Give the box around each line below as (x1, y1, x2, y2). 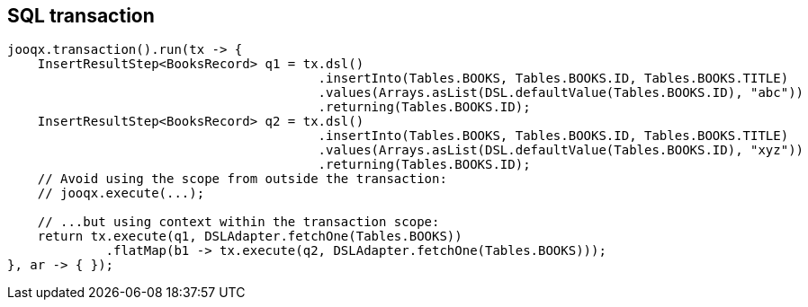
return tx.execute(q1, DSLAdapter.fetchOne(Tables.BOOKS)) (37, 229, 462, 244)
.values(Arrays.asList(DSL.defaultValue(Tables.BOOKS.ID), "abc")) (318, 85, 804, 101)
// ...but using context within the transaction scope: (37, 215, 440, 230)
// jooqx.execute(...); (37, 186, 205, 201)
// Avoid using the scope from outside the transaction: (37, 171, 447, 187)
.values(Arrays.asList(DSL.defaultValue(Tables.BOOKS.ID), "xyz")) (318, 143, 804, 158)
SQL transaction (7, 4, 155, 27)
